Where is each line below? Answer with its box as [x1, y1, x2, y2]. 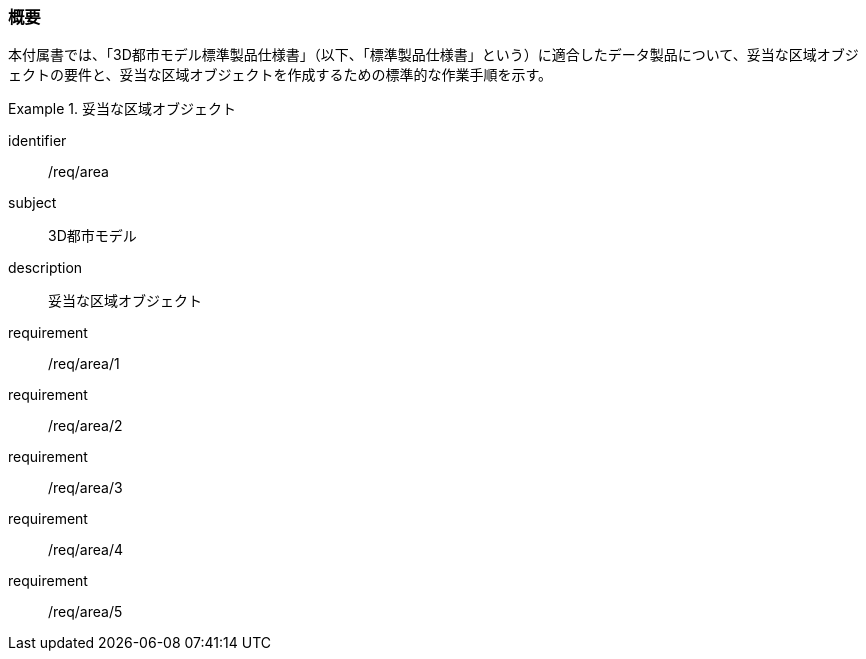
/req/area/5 [48, 603, 123, 621]
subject [8, 194, 57, 212]
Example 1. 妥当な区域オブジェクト [8, 100, 236, 118]
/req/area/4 [48, 541, 124, 559]
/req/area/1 [48, 355, 120, 373]
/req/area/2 [48, 417, 123, 435]
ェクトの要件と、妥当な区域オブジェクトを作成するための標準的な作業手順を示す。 [8, 66, 553, 84]
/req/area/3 [48, 479, 123, 497]
